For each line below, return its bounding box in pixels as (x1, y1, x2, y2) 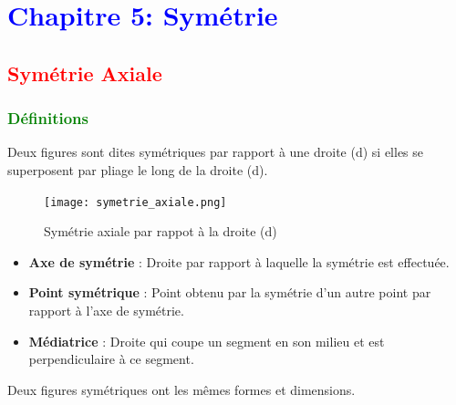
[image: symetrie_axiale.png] (44, 195, 227, 209)
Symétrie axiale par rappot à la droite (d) (44, 222, 277, 241)
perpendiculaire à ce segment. (28, 349, 194, 369)
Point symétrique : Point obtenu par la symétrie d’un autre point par (28, 283, 431, 302)
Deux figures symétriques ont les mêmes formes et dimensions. (7, 379, 356, 399)
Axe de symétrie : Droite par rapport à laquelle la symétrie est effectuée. (28, 252, 450, 271)
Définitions (7, 107, 88, 130)
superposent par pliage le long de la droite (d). (7, 160, 268, 179)
